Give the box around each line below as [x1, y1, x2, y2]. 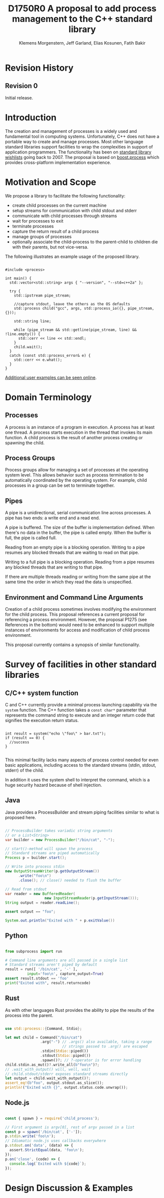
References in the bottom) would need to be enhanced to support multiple [5, 622, 155, 628]
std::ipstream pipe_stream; [14, 293, 71, 298]
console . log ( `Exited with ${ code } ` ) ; [9, 1161, 87, 1166]
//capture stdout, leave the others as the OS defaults [14, 301, 131, 306]
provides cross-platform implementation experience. [5, 159, 111, 165]
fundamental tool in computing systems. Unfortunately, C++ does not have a [5, 133, 160, 139]
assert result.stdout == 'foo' [5, 976, 69, 981]
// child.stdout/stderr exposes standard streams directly [5, 1072, 128, 1076]
